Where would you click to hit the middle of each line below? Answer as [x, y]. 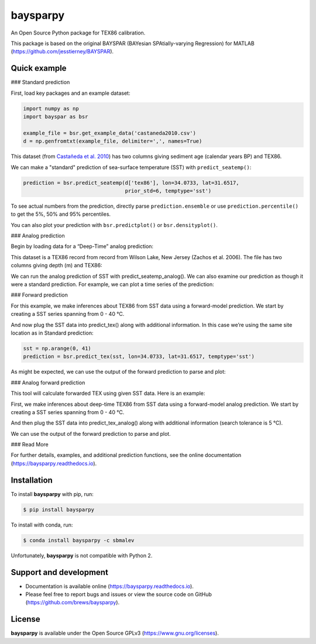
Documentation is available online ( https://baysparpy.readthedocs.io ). [110, 586]
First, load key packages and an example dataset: [71, 93]
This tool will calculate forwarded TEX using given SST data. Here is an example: [108, 393]
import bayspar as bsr [56, 117]
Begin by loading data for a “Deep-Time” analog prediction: [82, 246]
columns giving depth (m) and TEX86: [56, 266]
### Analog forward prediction [48, 383]
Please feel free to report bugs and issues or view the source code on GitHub [118, 594]
